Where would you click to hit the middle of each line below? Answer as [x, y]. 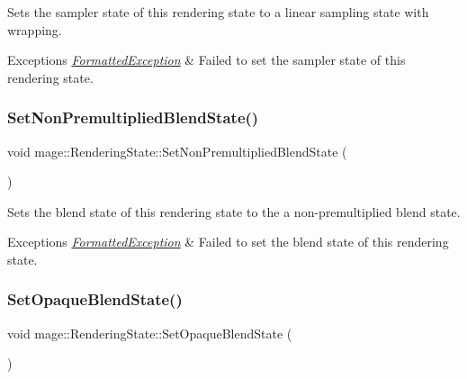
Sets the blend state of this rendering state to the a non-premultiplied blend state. [234, 211]
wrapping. [35, 29]
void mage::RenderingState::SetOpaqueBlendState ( [150, 333]
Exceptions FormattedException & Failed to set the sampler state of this [207, 60]
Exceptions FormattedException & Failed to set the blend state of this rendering [228, 242]
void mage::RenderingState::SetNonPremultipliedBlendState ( [177, 151]
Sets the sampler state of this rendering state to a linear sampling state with [218, 12]
